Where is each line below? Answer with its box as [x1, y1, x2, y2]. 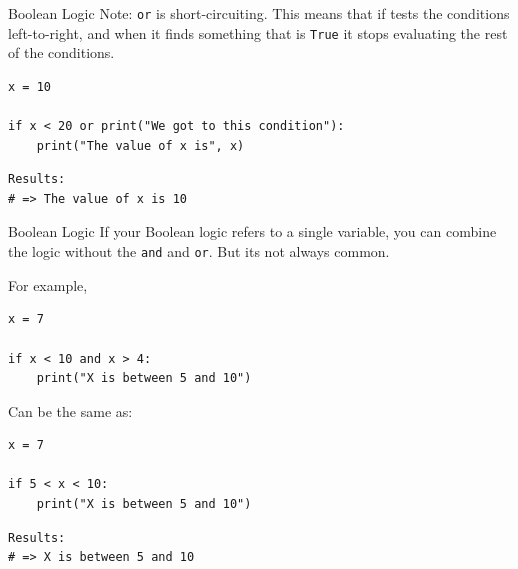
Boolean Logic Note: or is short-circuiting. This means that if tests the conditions [8, 3, 510, 23]
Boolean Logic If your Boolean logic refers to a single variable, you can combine [8, 221, 497, 242]
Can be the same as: [8, 400, 133, 421]
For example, [8, 274, 88, 295]
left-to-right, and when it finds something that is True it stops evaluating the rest [8, 22, 508, 43]
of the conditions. [8, 42, 115, 63]
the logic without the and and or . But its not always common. [8, 241, 390, 262]
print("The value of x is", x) [36, 138, 245, 153]
